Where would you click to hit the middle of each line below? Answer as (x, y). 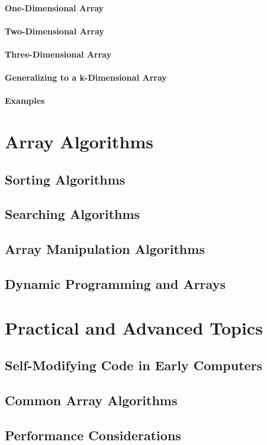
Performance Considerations (93, 435)
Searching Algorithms (73, 214)
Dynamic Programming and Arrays (115, 284)
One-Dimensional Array (54, 7)
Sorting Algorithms (65, 179)
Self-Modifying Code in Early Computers (134, 365)
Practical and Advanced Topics (134, 327)
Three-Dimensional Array (58, 54)
